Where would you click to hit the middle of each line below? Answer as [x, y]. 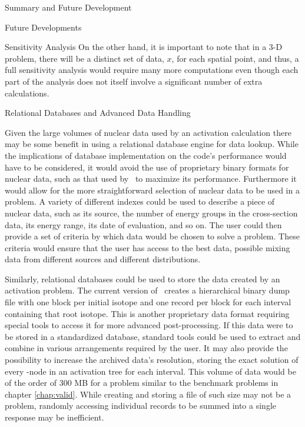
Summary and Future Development [68, 7]
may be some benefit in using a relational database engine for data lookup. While [152, 144]
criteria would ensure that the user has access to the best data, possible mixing [147, 247]
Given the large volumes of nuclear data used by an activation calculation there [148, 132]
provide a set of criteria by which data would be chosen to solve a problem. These [152, 236]
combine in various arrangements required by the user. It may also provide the [146, 348]
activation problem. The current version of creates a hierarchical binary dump [147, 290]
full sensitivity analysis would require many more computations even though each [152, 70]
